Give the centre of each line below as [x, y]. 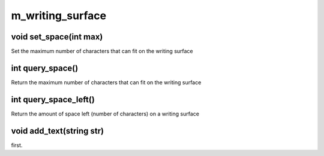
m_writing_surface [59, 16]
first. [17, 145]
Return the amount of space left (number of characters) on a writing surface [105, 114]
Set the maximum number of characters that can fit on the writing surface [102, 51]
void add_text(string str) [58, 131]
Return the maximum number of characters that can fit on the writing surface [106, 82]
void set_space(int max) [57, 37]
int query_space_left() [53, 100]
